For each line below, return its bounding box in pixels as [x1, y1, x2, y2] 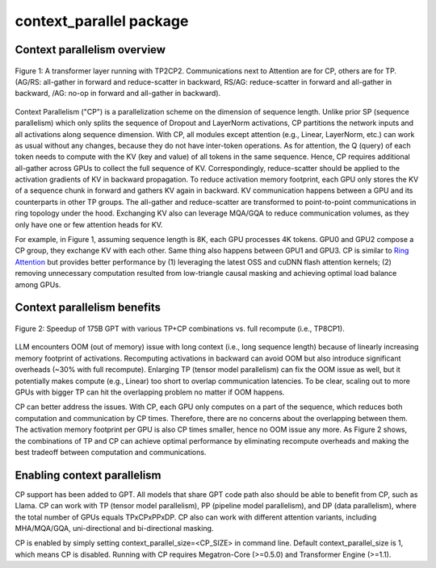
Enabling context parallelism [15, 468, 161, 482]
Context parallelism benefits [15, 301, 161, 315]
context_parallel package [15, 12, 189, 30]
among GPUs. [15, 279, 61, 290]
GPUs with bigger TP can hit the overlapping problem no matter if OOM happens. [15, 387, 285, 397]
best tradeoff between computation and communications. [15, 447, 207, 457]
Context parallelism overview [15, 43, 166, 56]
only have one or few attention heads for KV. [15, 219, 163, 229]
